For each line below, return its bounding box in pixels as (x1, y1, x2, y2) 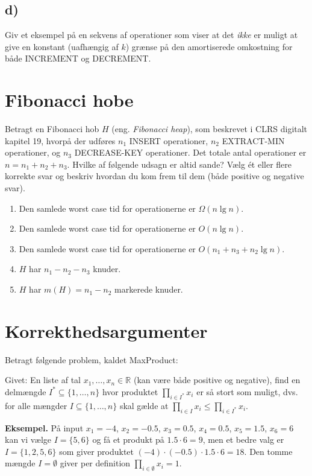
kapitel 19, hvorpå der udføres (5, 134, 116, 147)
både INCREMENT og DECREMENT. (5, 52, 151, 65)
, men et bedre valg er (202, 433, 284, 446)
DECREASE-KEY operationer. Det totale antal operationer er (74, 146, 307, 159)
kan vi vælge (5, 433, 51, 446)
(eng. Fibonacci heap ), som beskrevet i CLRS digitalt (111, 122, 308, 135)
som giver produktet (59, 445, 134, 457)
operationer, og (5, 146, 61, 159)
